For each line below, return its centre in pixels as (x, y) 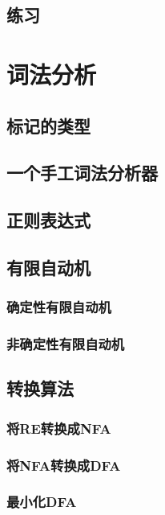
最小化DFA (42, 502)
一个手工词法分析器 (82, 173)
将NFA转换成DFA (64, 465)
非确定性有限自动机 (66, 344)
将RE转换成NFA (59, 428)
